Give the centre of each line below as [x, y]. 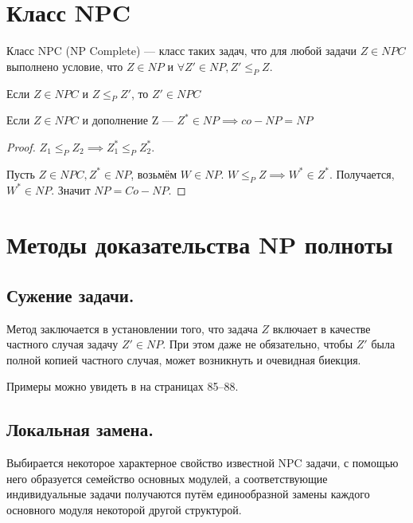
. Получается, [362, 173]
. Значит [71, 189]
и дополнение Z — [128, 120]
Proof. [21, 146]
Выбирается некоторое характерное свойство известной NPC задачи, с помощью [203, 463]
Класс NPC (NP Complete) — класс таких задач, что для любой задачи [181, 51]
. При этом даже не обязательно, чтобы [258, 344]
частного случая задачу [62, 344]
